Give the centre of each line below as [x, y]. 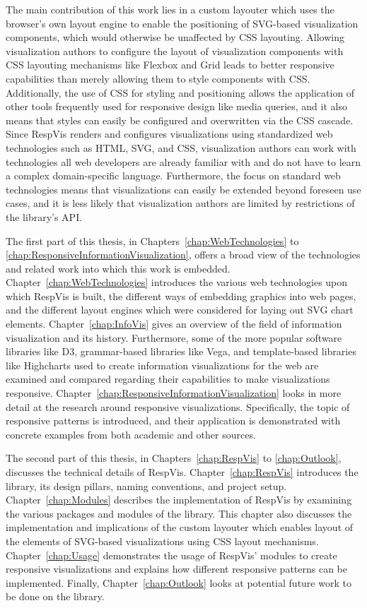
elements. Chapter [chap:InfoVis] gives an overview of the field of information [174, 324]
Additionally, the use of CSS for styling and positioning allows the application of [180, 92]
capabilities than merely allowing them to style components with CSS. [158, 78]
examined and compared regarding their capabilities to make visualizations [168, 379]
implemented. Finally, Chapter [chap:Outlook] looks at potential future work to [179, 582]
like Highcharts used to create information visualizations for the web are [162, 365]
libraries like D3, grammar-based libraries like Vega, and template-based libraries [181, 351]
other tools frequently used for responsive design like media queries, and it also [176, 106]
